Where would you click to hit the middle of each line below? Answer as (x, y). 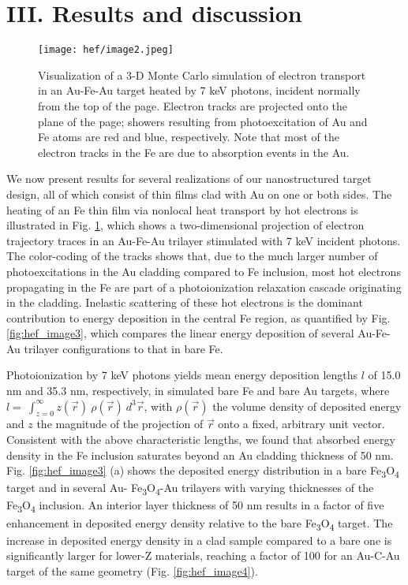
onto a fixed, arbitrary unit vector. (301, 424)
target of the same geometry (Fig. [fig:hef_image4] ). (132, 570)
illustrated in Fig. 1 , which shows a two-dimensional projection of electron (185, 225)
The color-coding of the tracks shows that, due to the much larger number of (192, 256)
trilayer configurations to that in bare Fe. (124, 348)
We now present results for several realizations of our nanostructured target (189, 179)
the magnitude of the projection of (120, 424)
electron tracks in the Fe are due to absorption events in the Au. (194, 152)
